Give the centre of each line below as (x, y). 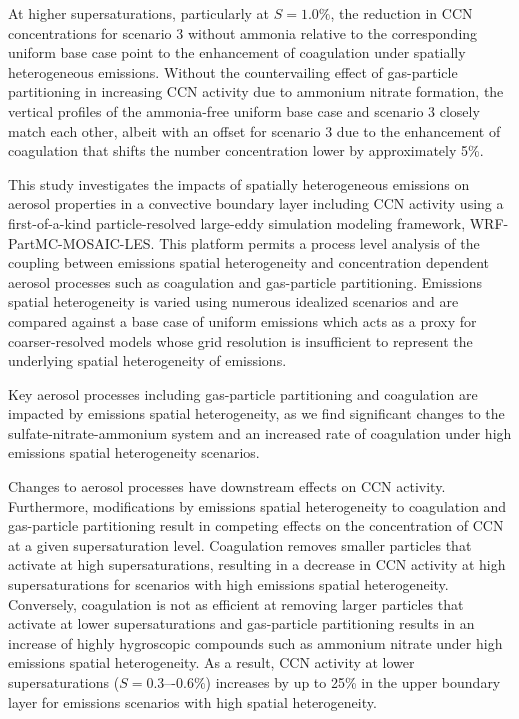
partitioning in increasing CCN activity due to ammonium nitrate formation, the (256, 91)
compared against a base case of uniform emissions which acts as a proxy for (242, 320)
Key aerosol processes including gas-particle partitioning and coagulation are (243, 393)
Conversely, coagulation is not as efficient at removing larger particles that (236, 603)
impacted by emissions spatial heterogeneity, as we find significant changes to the (256, 413)
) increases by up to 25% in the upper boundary (353, 682)
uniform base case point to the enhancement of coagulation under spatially (237, 52)
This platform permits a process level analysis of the (319, 242)
